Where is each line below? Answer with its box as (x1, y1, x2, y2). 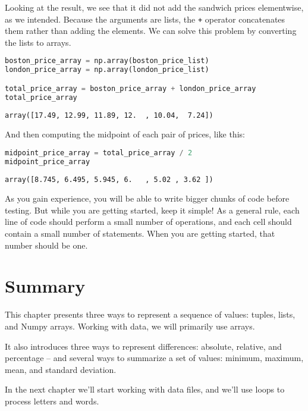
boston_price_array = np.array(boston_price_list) (5, 57, 209, 65)
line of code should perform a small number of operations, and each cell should (5, 215, 292, 228)
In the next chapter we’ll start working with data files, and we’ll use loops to (5, 383, 285, 396)
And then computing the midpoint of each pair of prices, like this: (5, 128, 245, 140)
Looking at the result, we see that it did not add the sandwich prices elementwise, (5, 1, 304, 13)
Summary (5, 274, 86, 298)
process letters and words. (5, 394, 99, 407)
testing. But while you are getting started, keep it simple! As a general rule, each (5, 203, 300, 216)
